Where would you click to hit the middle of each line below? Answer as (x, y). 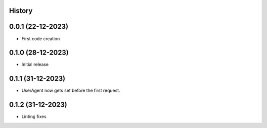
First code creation (41, 38)
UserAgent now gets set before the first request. (71, 91)
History (21, 11)
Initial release (35, 64)
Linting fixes (34, 117)
